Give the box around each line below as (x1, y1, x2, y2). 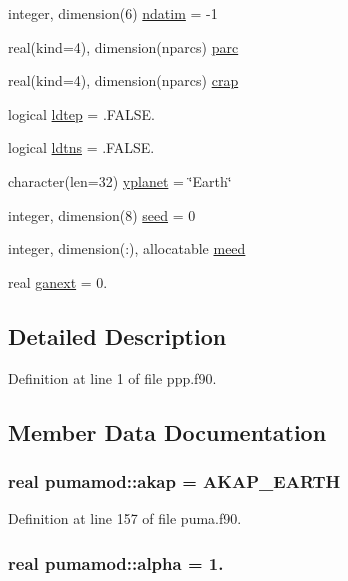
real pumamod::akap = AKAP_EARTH (8, 468, 341, 493)
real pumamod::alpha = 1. (8, 550, 224, 575)
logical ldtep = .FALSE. (8, 103, 155, 124)
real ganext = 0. (8, 271, 108, 292)
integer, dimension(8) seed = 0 (8, 204, 196, 225)
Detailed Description (8, 320, 227, 351)
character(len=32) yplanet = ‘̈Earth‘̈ (8, 170, 232, 191)
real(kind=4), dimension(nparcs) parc (8, 36, 239, 57)
